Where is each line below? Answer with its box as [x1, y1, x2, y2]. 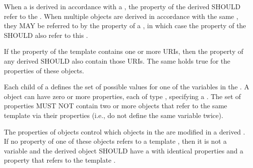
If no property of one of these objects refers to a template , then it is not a [4, 136, 227, 146]
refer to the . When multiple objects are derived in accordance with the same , [4, 11, 238, 21]
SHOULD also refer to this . [4, 30, 88, 40]
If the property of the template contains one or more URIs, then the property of [4, 46, 243, 56]
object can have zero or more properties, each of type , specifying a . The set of [4, 91, 241, 101]
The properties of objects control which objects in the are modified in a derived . [4, 126, 245, 136]
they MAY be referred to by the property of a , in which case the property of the [4, 20, 246, 31]
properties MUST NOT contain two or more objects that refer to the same [4, 101, 227, 111]
